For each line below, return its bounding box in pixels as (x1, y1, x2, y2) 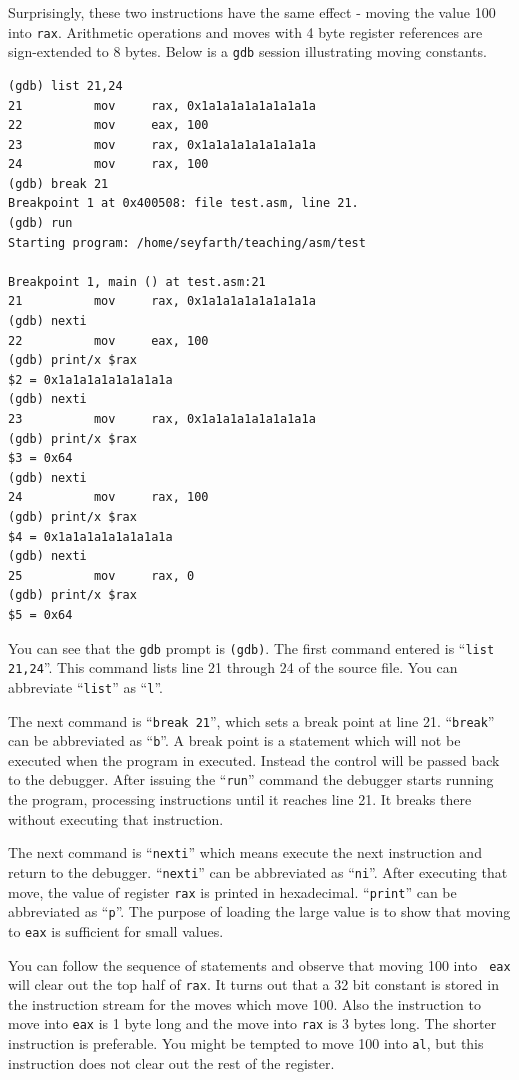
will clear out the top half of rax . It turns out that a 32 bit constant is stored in (8, 974, 499, 995)
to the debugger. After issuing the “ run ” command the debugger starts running (8, 769, 494, 790)
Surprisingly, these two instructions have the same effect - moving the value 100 (8, 2, 496, 22)
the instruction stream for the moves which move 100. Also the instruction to (8, 993, 482, 1014)
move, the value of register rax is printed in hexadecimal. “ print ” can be (8, 881, 457, 902)
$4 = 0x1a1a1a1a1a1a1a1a (8, 529, 173, 544)
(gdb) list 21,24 (8, 78, 123, 93)
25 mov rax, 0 (8, 568, 195, 583)
